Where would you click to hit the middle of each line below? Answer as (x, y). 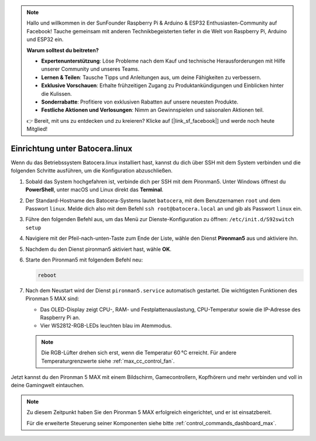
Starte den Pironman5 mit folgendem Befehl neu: (84, 260)
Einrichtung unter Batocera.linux (72, 148)
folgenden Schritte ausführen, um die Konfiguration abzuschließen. (92, 171)
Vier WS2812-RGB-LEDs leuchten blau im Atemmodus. (106, 326)
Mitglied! (37, 129)
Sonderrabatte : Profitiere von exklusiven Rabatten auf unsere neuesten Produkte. (140, 102)
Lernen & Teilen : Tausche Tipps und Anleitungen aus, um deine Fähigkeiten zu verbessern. (151, 77)
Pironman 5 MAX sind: (52, 299)
